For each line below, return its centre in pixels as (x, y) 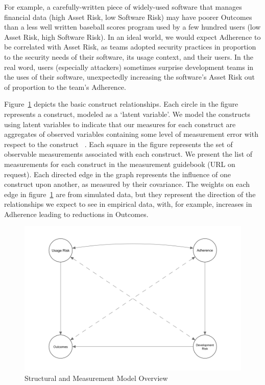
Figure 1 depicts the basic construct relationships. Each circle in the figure (121, 104)
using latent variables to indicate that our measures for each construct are (120, 124)
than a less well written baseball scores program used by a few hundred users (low (132, 27)
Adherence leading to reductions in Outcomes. (76, 214)
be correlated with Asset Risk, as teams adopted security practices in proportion (130, 47)
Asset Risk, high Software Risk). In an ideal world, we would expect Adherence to (132, 37)
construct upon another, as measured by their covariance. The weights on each (127, 184)
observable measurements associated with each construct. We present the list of (128, 154)
